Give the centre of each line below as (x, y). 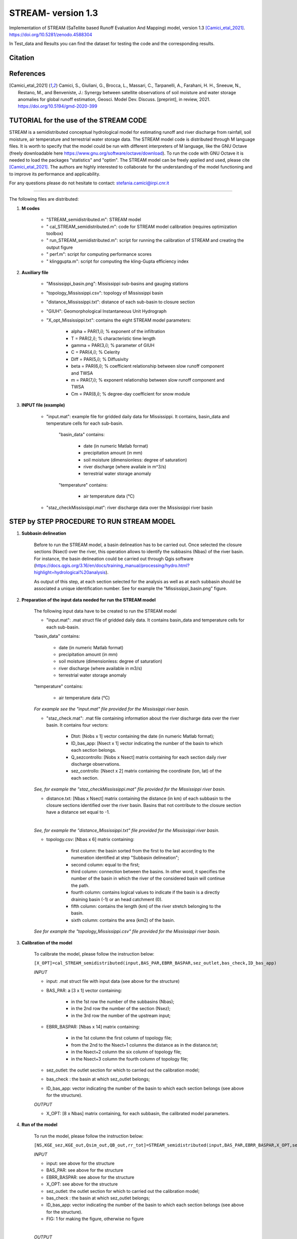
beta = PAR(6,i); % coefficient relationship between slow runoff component (148, 366)
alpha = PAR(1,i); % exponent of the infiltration (118, 332)
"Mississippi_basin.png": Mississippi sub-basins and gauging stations (117, 284)
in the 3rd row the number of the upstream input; (121, 1015)
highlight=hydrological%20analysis (70, 572)
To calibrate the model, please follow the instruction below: (94, 954)
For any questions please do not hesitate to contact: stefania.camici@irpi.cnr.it (89, 183)
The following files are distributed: (44, 199)
